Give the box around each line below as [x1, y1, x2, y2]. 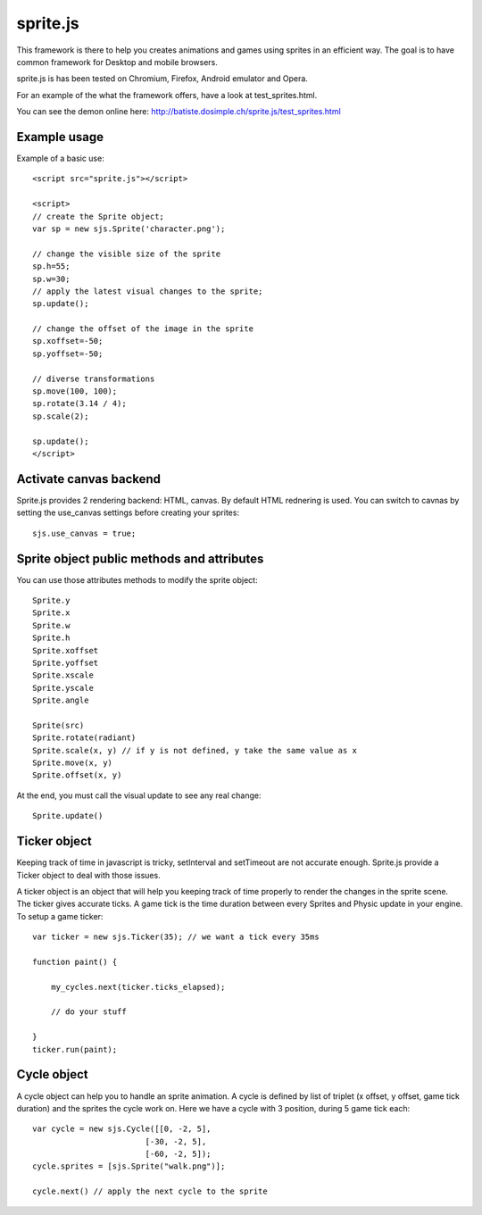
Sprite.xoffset [32, 645, 99, 655]
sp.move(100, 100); [32, 387, 118, 396]
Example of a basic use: [16, 153, 104, 164]
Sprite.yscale [32, 683, 94, 693]
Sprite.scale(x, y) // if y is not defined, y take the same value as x [32, 745, 357, 755]
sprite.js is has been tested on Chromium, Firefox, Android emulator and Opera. [16, 73, 308, 84]
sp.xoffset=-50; [32, 336, 104, 346]
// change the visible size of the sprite [32, 248, 221, 259]
